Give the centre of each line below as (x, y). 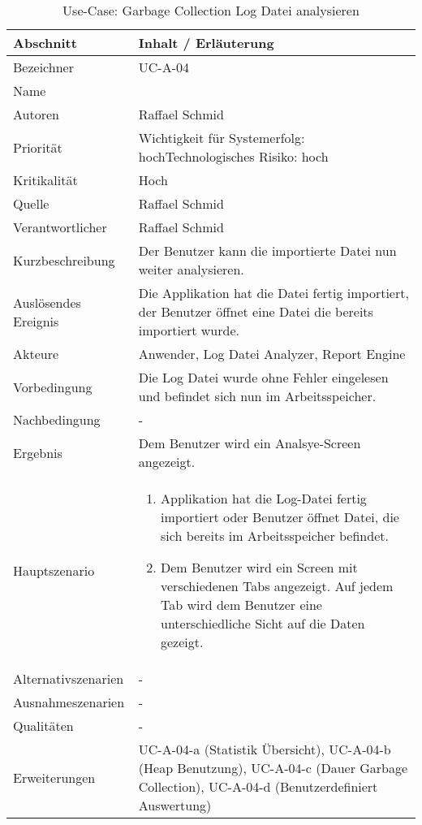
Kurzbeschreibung (64, 260)
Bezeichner (43, 67)
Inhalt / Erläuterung (206, 43)
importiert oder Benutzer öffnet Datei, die (280, 517)
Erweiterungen (54, 777)
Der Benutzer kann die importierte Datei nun (267, 251)
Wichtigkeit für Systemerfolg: (222, 138)
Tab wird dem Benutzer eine (241, 605)
